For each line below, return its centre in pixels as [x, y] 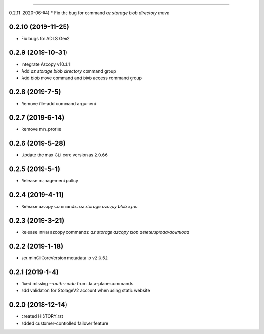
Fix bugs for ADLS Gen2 [46, 38]
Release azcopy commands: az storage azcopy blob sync [79, 206]
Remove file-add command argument [59, 103]
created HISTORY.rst [42, 316]
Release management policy [50, 181]
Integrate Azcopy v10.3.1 [46, 64]
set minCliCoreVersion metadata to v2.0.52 [64, 258]
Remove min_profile [41, 129]
